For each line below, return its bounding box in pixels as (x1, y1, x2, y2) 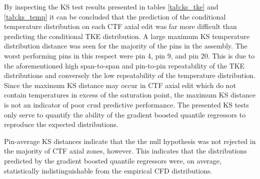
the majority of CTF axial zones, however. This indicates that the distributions (4, 145, 247, 156)
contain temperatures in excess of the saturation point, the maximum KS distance (4, 89, 255, 100)
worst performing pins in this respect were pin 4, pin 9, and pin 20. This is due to (4, 50, 255, 60)
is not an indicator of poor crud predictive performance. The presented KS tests (4, 99, 249, 109)
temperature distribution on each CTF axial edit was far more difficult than (4, 21, 237, 31)
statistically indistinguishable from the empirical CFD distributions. (4, 165, 212, 175)
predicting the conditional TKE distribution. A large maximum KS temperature (4, 30, 250, 41)
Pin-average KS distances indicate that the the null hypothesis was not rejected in (4, 135, 256, 146)
